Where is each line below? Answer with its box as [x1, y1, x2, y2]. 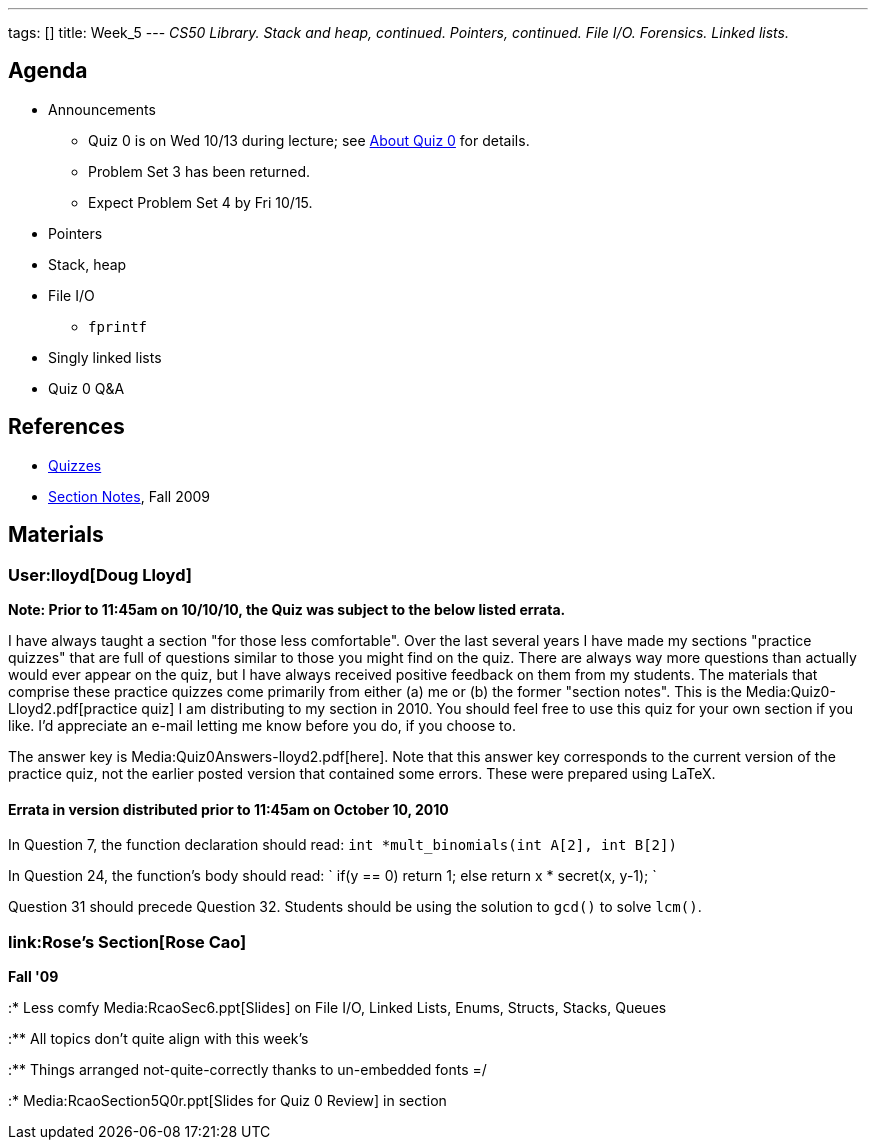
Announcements [48, 100, 156, 118]
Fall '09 [8, 967, 59, 985]
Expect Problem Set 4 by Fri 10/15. [88, 193, 313, 211]
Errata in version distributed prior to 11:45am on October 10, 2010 [8, 800, 449, 818]
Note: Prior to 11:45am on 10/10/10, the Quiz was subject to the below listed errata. [8, 600, 566, 618]
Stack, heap [48, 255, 127, 273]
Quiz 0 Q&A [48, 379, 125, 397]
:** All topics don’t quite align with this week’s [8, 1029, 309, 1047]
